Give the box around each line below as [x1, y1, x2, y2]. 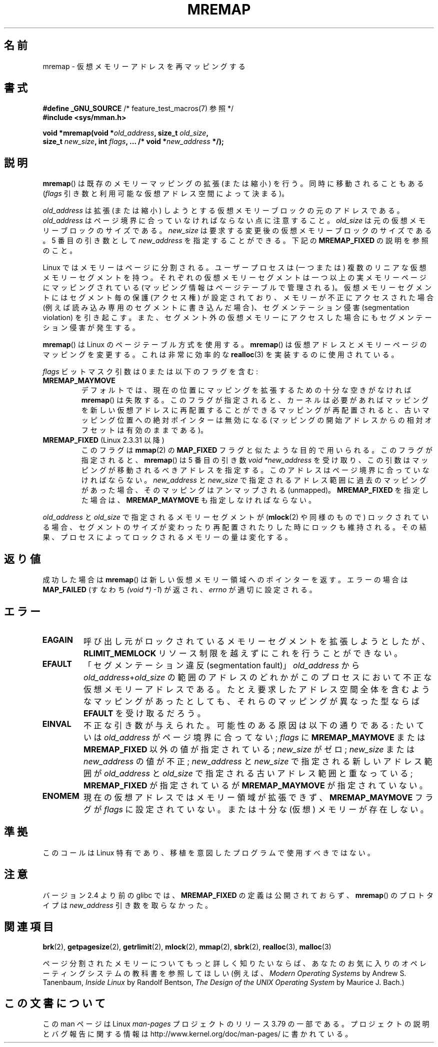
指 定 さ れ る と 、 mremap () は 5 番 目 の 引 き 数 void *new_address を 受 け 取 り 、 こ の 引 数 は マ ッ [81, 456, 428, 465]
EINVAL [42, 718, 71, 729]
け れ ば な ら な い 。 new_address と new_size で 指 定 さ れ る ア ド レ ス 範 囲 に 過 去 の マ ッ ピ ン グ [81, 476, 426, 485]
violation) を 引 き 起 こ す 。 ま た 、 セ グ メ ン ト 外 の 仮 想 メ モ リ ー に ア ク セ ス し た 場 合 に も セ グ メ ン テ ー [42, 313, 432, 322]
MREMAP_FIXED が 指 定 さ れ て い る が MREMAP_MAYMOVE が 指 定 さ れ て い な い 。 [83, 780, 427, 790]
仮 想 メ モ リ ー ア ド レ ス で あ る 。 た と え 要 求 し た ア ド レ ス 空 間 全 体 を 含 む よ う [83, 684, 430, 694]
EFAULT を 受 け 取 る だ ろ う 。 [83, 708, 205, 718]
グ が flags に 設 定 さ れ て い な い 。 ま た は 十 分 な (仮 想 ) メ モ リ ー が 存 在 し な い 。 [83, 804, 428, 814]
